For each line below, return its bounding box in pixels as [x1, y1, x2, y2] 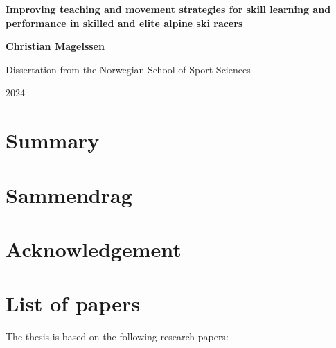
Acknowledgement [6, 234, 182, 263]
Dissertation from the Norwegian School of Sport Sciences [6, 62, 251, 76]
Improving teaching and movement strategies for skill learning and [6, 2, 331, 16]
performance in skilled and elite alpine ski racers [6, 15, 243, 30]
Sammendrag [6, 180, 132, 209]
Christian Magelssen [6, 39, 105, 53]
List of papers [6, 289, 140, 317]
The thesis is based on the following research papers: [6, 329, 229, 344]
